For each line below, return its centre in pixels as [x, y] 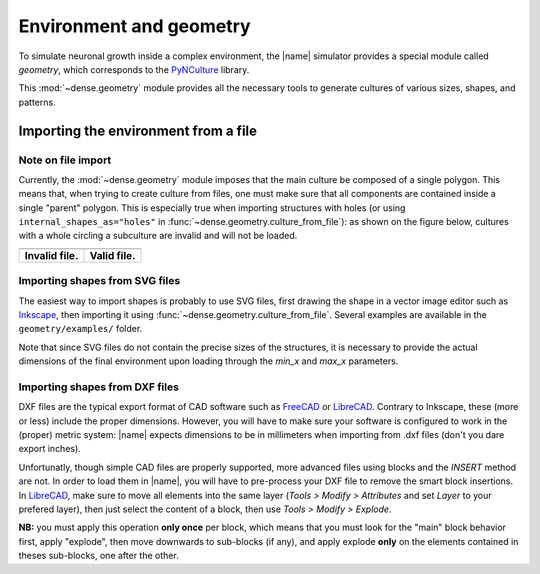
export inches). [50, 449]
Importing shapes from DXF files [99, 387]
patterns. [37, 102]
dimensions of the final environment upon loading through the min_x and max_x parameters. [208, 361]
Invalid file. [51, 255]
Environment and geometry [134, 26]
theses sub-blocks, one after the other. [98, 556]
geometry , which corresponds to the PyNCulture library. [134, 69]
